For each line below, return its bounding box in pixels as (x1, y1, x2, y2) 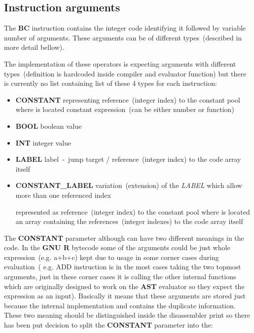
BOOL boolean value (15, 120, 82, 131)
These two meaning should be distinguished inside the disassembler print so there (4, 310, 250, 320)
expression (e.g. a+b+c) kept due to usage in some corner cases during (4, 252, 219, 262)
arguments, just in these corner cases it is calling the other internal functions (4, 271, 236, 282)
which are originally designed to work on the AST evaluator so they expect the (4, 281, 245, 291)
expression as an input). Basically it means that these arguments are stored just (4, 291, 246, 301)
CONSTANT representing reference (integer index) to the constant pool (15, 94, 240, 105)
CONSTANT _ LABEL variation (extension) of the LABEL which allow (15, 180, 242, 190)
